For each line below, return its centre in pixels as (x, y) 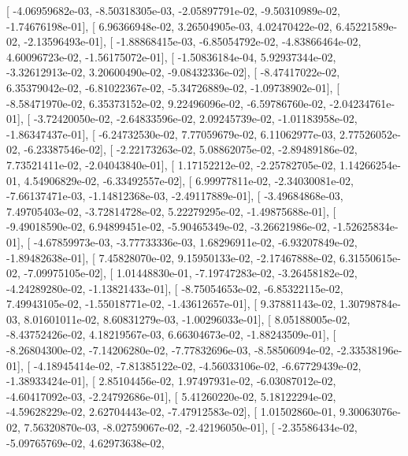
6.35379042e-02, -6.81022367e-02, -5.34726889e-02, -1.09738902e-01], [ (173, 87)
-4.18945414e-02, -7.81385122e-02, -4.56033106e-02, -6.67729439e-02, (197, 365)
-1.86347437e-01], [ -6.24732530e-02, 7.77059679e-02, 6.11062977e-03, (171, 133)
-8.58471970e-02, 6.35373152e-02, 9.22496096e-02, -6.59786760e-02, (166, 103)
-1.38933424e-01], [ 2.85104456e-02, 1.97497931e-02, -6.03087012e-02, (171, 381)
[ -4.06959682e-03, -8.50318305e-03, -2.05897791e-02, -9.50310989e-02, (173, 10)
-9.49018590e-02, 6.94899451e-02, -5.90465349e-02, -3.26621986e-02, (168, 226)
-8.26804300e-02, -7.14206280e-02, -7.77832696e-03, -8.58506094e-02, (170, 350)
